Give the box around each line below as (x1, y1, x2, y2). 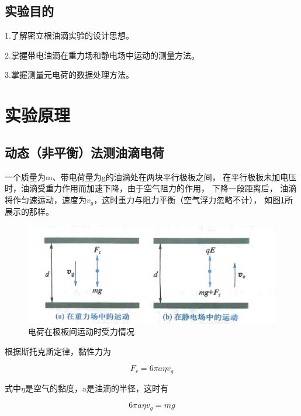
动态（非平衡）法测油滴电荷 (5, 143, 164, 161)
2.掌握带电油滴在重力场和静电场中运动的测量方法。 (5, 49, 199, 61)
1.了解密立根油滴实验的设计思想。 (5, 29, 134, 42)
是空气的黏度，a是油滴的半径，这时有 (25, 381, 168, 394)
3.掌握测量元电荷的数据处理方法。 (5, 68, 134, 81)
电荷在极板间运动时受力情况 (28, 325, 134, 338)
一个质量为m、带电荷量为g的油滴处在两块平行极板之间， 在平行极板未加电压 (5, 170, 297, 183)
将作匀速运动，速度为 (5, 193, 87, 205)
